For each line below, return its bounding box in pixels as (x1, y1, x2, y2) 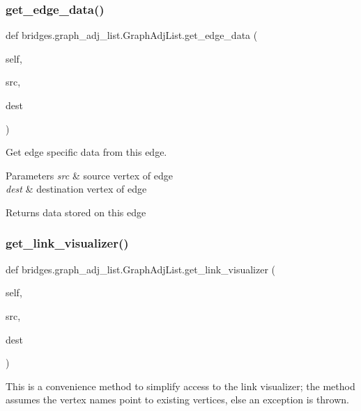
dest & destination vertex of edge (6, 182, 147, 196)
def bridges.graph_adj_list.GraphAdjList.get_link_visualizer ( (6, 261, 276, 276)
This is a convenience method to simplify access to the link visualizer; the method (6, 378, 355, 393)
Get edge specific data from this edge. (6, 145, 167, 159)
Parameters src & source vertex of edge (6, 168, 173, 182)
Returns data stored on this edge (6, 204, 146, 219)
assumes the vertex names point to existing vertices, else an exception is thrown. (6, 392, 349, 407)
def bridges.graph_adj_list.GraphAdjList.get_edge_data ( (6, 28, 258, 42)
